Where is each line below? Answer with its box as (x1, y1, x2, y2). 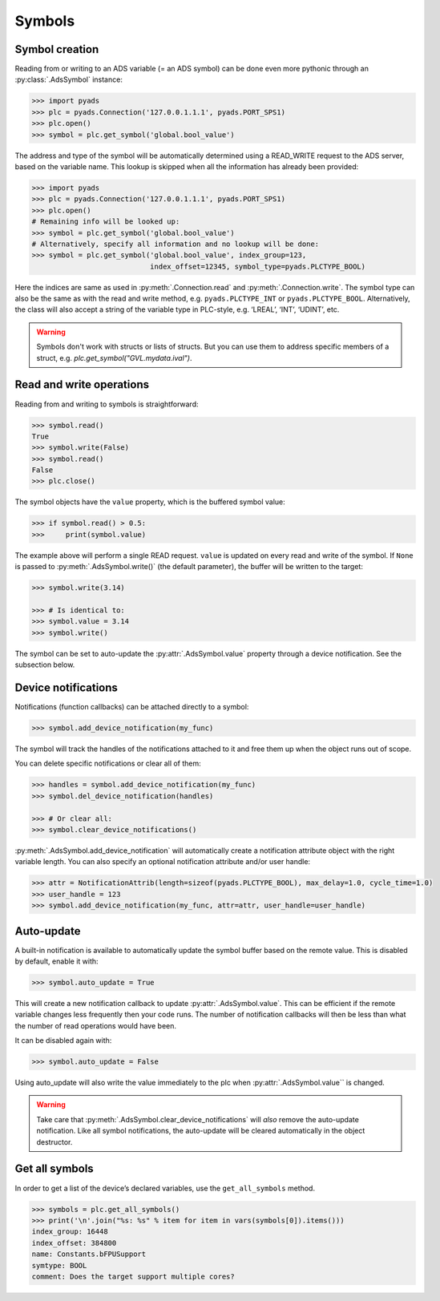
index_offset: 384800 (31, 1238, 117, 1247)
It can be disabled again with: (14, 1036, 112, 1045)
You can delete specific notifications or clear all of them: (14, 758, 202, 769)
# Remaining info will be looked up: (31, 217, 180, 226)
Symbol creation (14, 42, 99, 56)
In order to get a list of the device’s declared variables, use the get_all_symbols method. (14, 1183, 316, 1193)
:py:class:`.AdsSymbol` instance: (14, 75, 123, 84)
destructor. (36, 1137, 73, 1146)
